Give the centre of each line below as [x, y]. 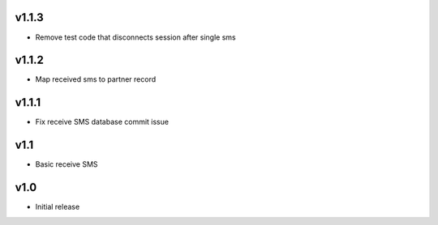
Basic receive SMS [67, 164]
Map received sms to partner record [96, 79]
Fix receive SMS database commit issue [102, 122]
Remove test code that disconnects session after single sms [135, 37]
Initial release [58, 207]
